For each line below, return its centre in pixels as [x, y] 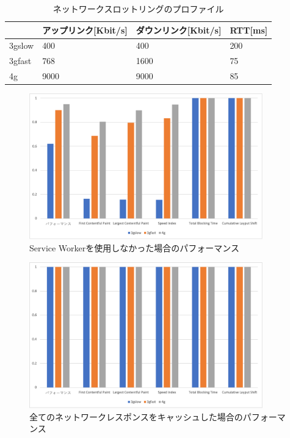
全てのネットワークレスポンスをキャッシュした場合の [136, 416]
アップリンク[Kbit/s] [85, 30]
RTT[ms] [249, 30]
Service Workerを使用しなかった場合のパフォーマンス [135, 247]
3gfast [20, 61]
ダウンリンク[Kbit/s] [179, 30]
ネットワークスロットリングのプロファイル [138, 9]
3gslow [22, 45]
